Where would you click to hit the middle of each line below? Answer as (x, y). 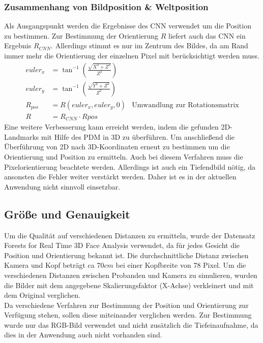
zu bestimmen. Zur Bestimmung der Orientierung (81, 35)
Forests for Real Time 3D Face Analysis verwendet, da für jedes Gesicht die (122, 245)
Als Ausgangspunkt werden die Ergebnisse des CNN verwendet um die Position (128, 26)
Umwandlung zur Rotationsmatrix (185, 105)
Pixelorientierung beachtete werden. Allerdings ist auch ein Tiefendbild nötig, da (130, 166)
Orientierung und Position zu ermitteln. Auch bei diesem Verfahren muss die (124, 156)
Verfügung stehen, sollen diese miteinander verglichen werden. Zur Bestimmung (128, 315)
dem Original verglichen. (42, 295)
